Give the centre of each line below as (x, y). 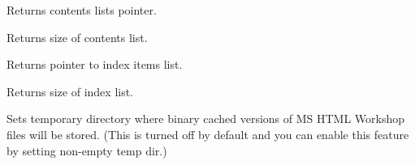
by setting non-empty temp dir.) (87, 150)
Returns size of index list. (70, 91)
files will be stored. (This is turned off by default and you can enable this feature (208, 134)
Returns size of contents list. (77, 37)
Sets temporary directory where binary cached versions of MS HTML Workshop (206, 118)
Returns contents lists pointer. (82, 10)
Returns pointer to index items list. (95, 64)
